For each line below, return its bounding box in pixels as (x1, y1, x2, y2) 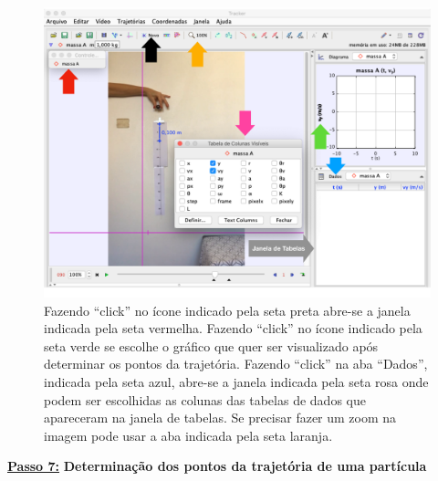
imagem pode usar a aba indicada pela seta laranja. (44, 425, 333, 444)
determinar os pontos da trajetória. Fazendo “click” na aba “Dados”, (44, 354, 428, 373)
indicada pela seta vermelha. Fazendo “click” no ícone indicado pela (44, 319, 422, 338)
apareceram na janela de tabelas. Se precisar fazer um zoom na (44, 408, 397, 427)
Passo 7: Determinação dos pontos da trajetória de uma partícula (7, 456, 427, 476)
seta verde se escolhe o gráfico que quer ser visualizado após (44, 336, 379, 355)
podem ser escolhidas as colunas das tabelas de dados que (44, 390, 366, 409)
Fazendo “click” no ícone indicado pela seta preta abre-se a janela (44, 300, 411, 319)
